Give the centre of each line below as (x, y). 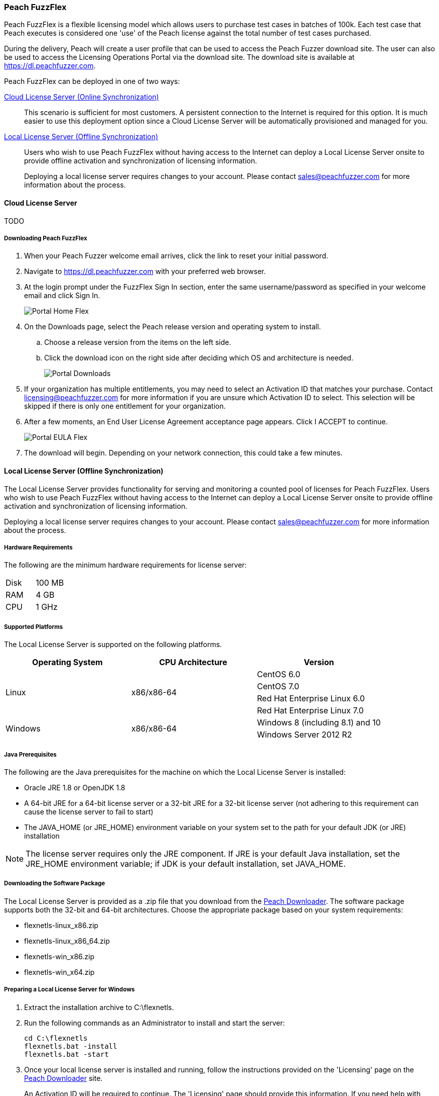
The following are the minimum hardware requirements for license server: (125, 565)
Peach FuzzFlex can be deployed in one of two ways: (92, 81)
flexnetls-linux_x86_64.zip (67, 941)
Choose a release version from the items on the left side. (138, 342)
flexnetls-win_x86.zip (59, 956)
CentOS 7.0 (278, 687)
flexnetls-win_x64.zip (59, 972)
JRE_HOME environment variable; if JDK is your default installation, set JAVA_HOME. (186, 863)
